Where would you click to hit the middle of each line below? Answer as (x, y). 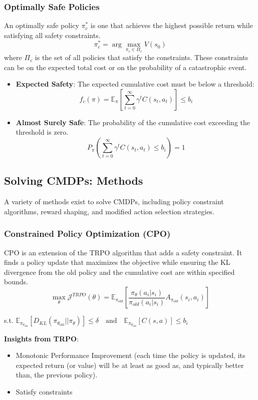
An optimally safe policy (42, 25)
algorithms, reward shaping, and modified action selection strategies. (109, 211)
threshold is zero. (42, 132)
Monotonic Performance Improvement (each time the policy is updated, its (131, 355)
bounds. (16, 282)
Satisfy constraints (44, 392)
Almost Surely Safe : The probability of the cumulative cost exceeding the (133, 122)
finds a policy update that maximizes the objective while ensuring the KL (117, 262)
